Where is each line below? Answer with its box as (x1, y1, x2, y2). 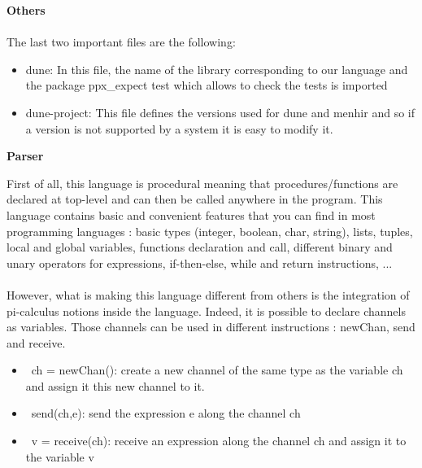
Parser (7, 147, 44, 164)
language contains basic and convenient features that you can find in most (7, 206, 376, 223)
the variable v (25, 448, 94, 465)
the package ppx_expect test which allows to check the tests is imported (25, 77, 388, 94)
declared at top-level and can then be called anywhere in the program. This (7, 190, 383, 208)
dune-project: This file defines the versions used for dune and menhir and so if (25, 103, 415, 120)
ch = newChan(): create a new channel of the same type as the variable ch (31, 361, 403, 378)
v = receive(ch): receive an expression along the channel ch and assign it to (31, 432, 407, 449)
